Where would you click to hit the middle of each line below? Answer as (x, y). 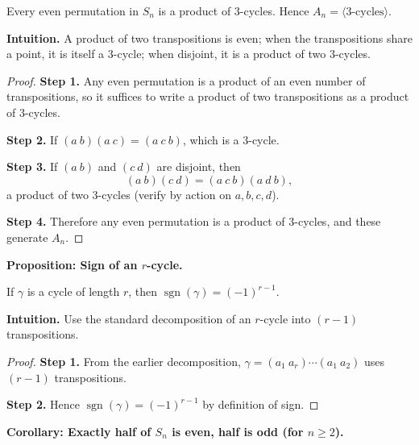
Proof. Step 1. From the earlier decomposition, (124, 361)
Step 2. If (32, 139)
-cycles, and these (338, 221)
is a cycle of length (73, 291)
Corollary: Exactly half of (79, 431)
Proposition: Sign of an (72, 264)
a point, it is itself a (56, 54)
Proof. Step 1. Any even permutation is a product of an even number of (186, 80)
